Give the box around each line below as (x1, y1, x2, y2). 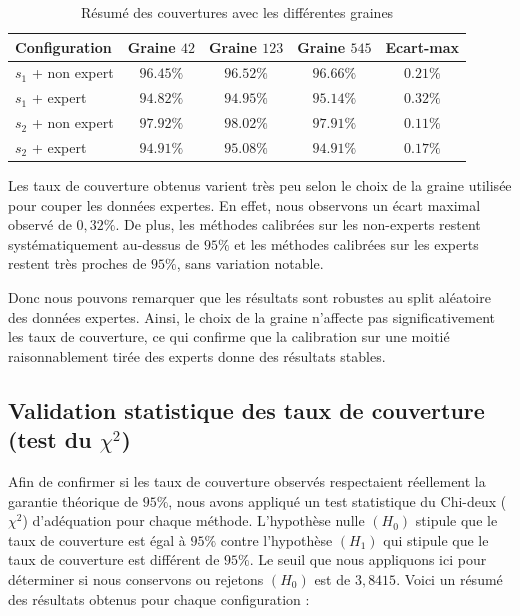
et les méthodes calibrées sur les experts (234, 233, 479, 254)
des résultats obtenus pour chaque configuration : (8, 588, 310, 609)
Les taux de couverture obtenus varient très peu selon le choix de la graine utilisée (8, 175, 512, 196)
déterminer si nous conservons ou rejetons (8, 568, 264, 589)
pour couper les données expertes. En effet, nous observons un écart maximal (8, 194, 481, 215)
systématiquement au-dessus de (8, 233, 200, 254)
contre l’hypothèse (220, 529, 333, 550)
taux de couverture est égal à (8, 529, 186, 550)
